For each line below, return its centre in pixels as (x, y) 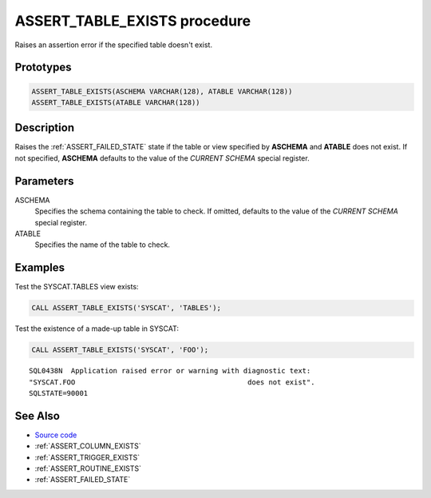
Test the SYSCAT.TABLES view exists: (77, 287)
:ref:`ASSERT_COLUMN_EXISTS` (88, 446)
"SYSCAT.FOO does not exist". (172, 382)
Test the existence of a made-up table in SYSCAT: (97, 329)
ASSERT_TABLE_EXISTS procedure (133, 21)
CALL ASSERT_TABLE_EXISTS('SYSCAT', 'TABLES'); (126, 308)
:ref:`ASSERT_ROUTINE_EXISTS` (88, 468)
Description (45, 128)
